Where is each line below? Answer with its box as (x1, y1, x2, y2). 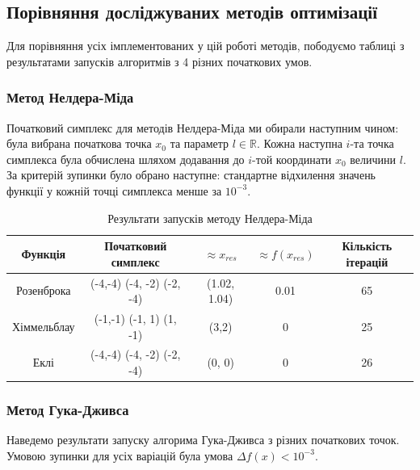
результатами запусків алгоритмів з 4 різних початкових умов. (6, 52, 313, 69)
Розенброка (15, 282, 71, 299)
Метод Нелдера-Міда (6, 87, 134, 107)
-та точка (350, 135, 394, 152)
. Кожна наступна (256, 135, 342, 152)
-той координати (252, 150, 332, 167)
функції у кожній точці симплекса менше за (6, 182, 222, 199)
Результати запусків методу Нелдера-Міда (107, 209, 313, 226)
